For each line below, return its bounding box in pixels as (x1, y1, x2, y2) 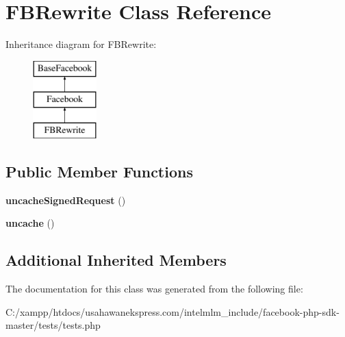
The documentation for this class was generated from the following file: (5, 282, 303, 296)
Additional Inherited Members (5, 249, 227, 271)
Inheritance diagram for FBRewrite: (5, 37, 157, 51)
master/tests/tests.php (5, 318, 101, 332)
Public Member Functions (5, 161, 193, 182)
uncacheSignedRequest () (5, 192, 126, 207)
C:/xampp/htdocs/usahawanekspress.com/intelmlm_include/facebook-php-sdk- (5, 304, 340, 319)
